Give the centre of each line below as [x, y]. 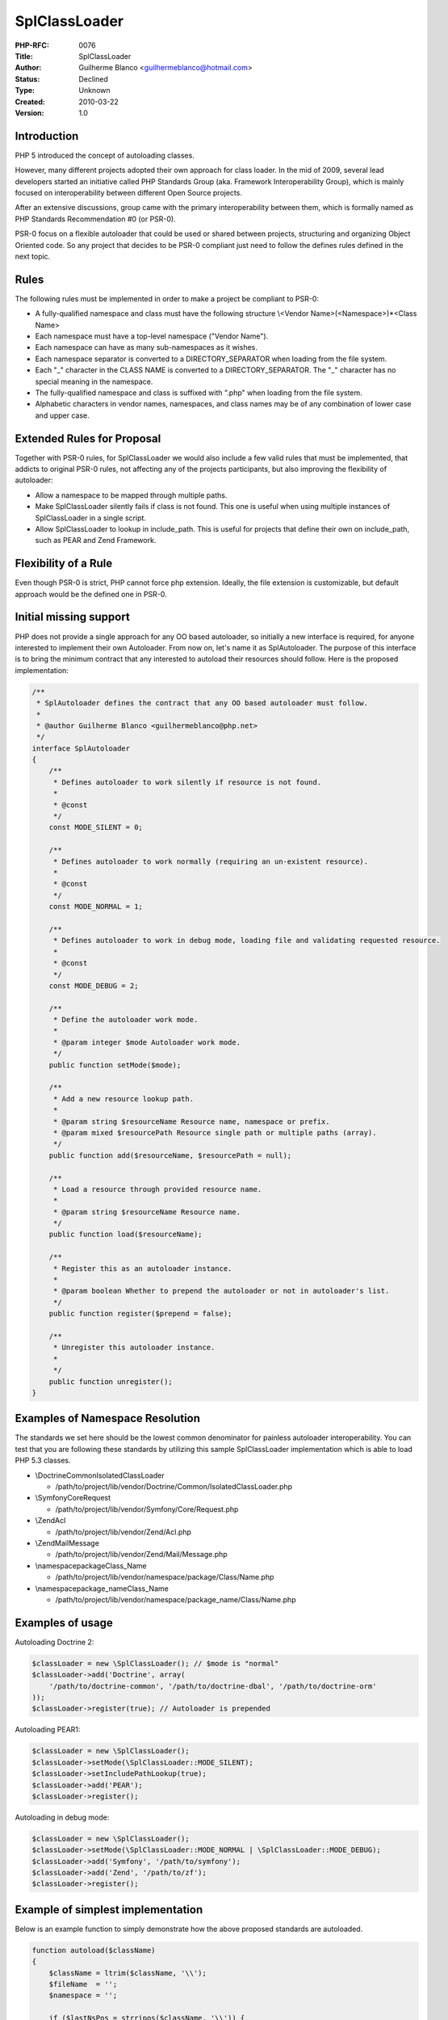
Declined [94, 79]
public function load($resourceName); [126, 1235]
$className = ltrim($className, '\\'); [128, 1973]
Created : [30, 102]
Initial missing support [73, 617]
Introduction [47, 136]
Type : [25, 90]
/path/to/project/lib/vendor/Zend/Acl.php [123, 1532]
